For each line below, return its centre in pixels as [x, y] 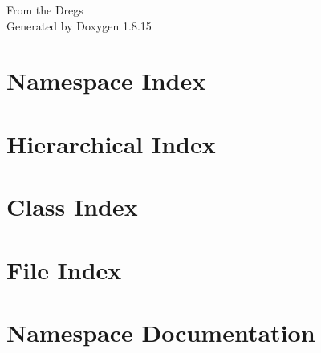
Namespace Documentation [161, 332]
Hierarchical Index [111, 143]
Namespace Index [106, 81]
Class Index [72, 207]
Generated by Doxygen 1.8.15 [79, 25]
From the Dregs [45, 10]
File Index [64, 269]
